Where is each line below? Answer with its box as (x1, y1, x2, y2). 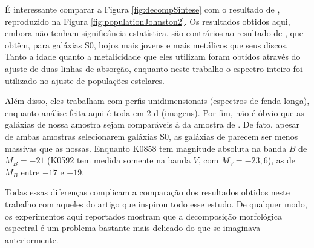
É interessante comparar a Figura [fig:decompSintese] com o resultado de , (5, 3, 280, 15)
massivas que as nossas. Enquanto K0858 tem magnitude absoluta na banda (5, 142, 287, 154)
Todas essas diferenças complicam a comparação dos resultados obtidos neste (5, 186, 290, 198)
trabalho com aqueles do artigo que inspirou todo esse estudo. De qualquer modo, (5, 197, 307, 210)
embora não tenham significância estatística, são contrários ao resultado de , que (5, 27, 303, 39)
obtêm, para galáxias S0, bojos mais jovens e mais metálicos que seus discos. (5, 38, 288, 51)
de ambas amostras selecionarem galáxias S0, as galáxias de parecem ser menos (5, 129, 298, 142)
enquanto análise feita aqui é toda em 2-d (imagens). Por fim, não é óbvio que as (5, 106, 304, 119)
